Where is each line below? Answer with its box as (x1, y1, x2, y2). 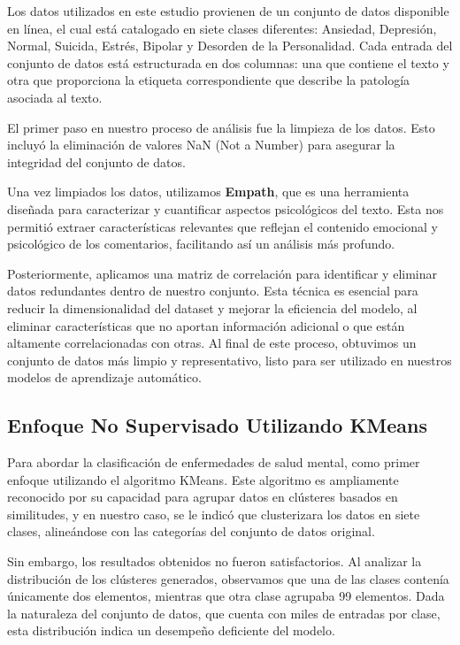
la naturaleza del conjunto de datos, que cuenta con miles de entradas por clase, (7, 603, 441, 622)
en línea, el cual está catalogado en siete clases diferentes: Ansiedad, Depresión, (7, 19, 437, 37)
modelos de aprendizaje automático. (7, 368, 202, 387)
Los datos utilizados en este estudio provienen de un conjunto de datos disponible (7, 2, 449, 19)
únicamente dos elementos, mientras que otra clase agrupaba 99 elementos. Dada (7, 587, 445, 605)
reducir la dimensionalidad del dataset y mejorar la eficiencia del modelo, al (7, 298, 418, 317)
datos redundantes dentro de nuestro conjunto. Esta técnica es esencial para (7, 281, 418, 300)
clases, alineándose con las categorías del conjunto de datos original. (7, 522, 375, 541)
